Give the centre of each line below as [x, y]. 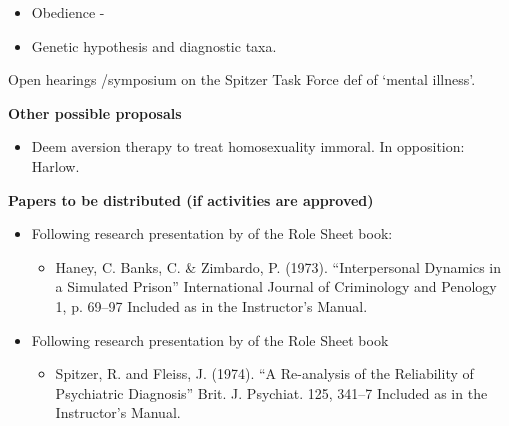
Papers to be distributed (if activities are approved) [191, 199]
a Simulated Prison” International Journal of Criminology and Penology [276, 286]
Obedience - [68, 12]
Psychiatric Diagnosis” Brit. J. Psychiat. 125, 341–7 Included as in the [271, 392]
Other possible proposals [95, 112]
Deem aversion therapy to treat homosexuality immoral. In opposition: [248, 146]
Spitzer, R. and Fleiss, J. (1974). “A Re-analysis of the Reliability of [264, 373]
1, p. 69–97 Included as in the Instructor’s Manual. [211, 305]
